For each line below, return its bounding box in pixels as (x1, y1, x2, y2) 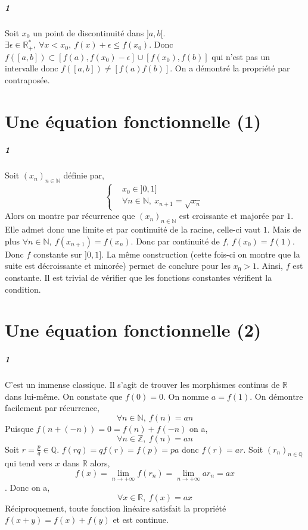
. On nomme (163, 390, 209, 402)
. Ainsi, (256, 259, 283, 272)
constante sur (33, 247, 82, 260)
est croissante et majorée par (179, 209, 284, 222)
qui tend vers (5, 457, 52, 469)
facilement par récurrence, (5, 402, 99, 414)
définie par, (63, 169, 104, 181)
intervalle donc (5, 62, 58, 74)
